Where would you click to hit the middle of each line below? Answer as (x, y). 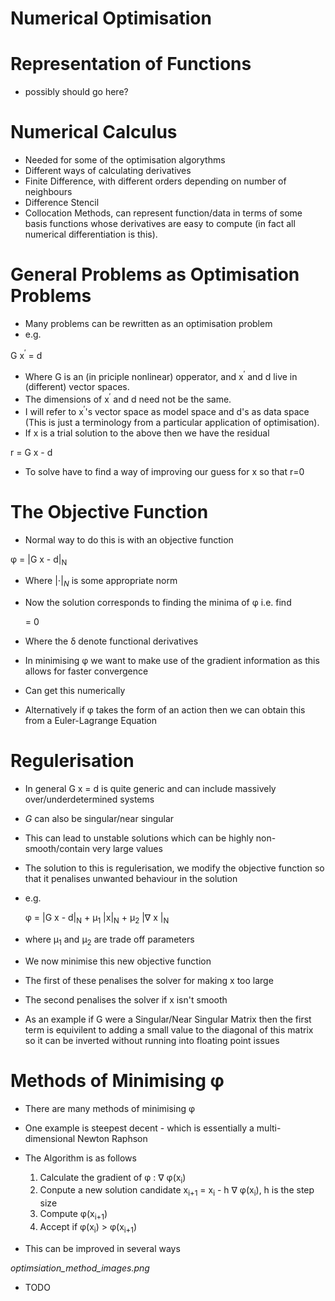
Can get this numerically (75, 691)
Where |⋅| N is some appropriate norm (101, 582)
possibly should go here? (76, 92)
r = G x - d (31, 452)
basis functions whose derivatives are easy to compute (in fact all (160, 224)
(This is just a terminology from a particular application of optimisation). (172, 422)
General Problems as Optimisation (155, 274)
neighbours (48, 192)
